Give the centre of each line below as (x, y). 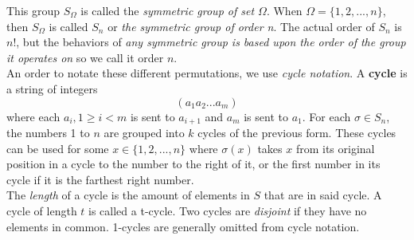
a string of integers (52, 88)
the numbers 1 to (48, 133)
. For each (326, 116)
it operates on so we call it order (85, 57)
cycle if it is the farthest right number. (100, 179)
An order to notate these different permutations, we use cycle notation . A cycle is (207, 73)
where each (33, 116)
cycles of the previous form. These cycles (297, 133)
